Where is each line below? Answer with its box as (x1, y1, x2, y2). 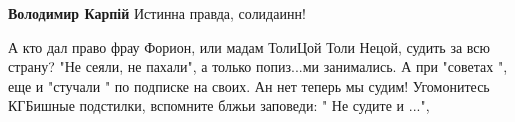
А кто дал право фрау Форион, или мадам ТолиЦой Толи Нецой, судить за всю (8, 36, 491, 57)
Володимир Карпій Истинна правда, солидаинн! (8, 3, 306, 23)
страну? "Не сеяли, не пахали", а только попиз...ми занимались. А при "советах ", (8, 56, 508, 77)
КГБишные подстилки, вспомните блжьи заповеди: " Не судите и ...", (8, 95, 430, 116)
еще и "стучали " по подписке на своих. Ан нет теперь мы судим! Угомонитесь (8, 75, 490, 96)
